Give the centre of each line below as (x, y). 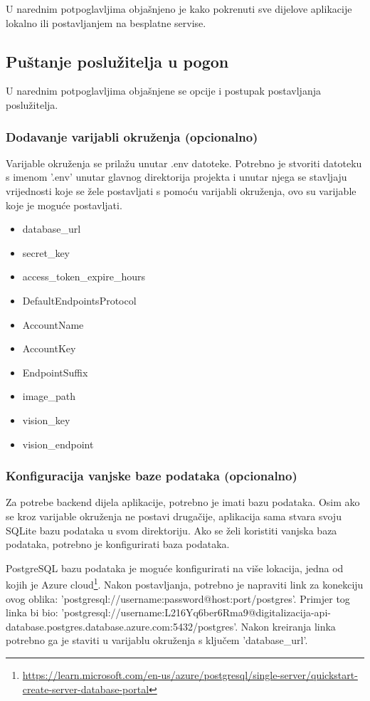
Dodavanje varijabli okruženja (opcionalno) (132, 136)
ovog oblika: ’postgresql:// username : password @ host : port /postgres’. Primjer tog (178, 598)
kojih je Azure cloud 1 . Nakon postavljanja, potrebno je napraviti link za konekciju (185, 583)
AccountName (53, 324)
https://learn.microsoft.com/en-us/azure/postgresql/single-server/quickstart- (190, 674)
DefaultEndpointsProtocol (79, 300)
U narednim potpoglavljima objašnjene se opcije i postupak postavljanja (163, 91)
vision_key (46, 420)
